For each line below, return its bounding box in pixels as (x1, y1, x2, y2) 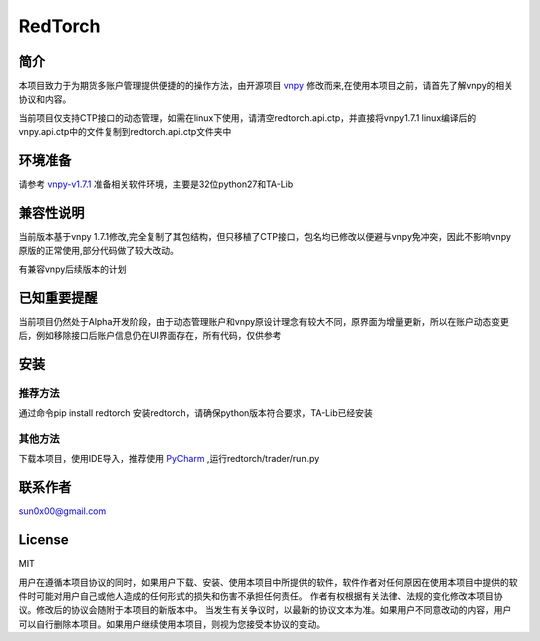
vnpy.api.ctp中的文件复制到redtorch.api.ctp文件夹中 (18, 126, 232, 138)
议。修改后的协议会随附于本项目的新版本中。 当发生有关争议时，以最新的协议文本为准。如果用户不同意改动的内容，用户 (18, 604, 512, 616)
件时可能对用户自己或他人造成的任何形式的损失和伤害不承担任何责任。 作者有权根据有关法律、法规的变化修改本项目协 (18, 590, 503, 602)
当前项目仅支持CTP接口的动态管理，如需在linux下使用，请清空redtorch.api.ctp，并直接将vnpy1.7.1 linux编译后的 (18, 111, 477, 124)
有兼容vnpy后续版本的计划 (18, 263, 127, 275)
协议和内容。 (18, 93, 72, 105)
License (18, 531, 69, 549)
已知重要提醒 (18, 289, 98, 306)
